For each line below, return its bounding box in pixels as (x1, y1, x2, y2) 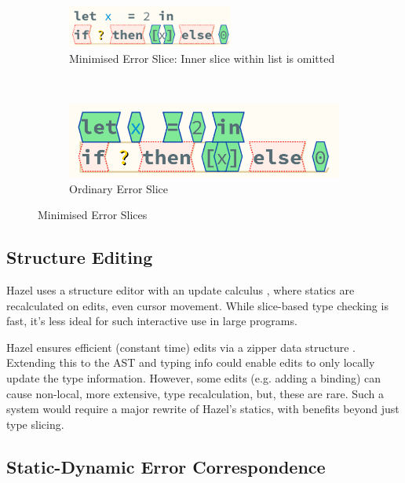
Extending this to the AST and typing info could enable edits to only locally (6, 354, 375, 371)
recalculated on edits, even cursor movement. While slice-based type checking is (6, 297, 389, 313)
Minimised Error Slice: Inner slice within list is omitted (69, 49, 335, 66)
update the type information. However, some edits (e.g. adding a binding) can (6, 369, 381, 386)
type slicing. (6, 415, 64, 432)
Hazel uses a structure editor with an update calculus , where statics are (6, 282, 355, 298)
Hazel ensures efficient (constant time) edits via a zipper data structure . (6, 338, 356, 355)
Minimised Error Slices (38, 207, 148, 223)
